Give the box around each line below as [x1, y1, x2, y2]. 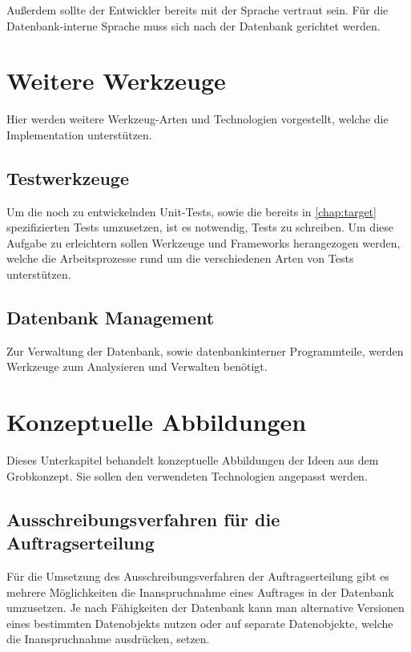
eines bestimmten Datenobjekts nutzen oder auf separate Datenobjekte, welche [6, 614, 393, 631]
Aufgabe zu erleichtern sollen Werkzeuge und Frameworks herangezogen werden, [6, 234, 401, 251]
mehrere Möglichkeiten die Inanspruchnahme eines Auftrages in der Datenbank [6, 583, 394, 600]
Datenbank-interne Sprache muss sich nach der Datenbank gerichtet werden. [6, 17, 381, 34]
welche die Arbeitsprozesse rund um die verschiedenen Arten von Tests [6, 250, 354, 267]
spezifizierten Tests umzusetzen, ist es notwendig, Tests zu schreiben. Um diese [6, 219, 393, 235]
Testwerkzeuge [6, 165, 130, 190]
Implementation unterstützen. [6, 126, 152, 143]
